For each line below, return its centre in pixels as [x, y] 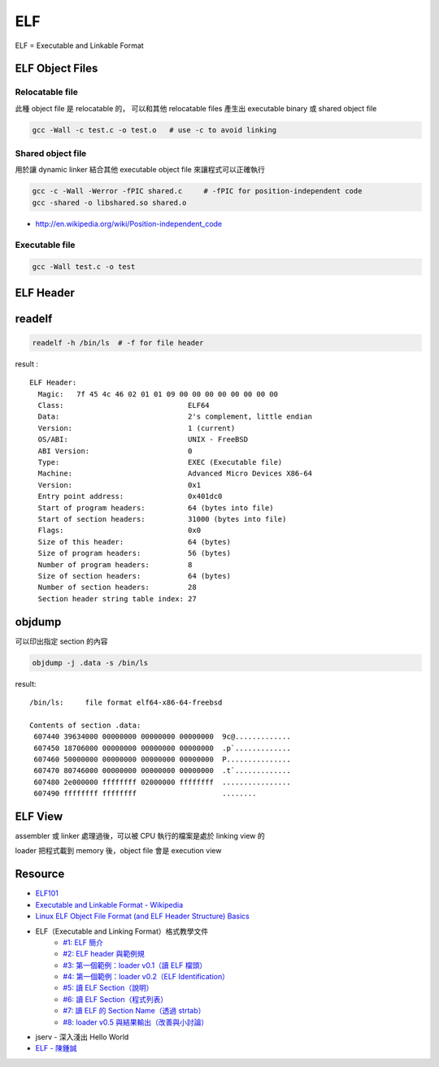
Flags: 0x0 [120, 531]
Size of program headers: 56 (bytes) [135, 553]
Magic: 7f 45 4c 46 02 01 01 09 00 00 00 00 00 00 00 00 [158, 394]
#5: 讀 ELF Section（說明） [108, 988]
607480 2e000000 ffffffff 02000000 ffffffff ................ [163, 782]
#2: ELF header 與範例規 [104, 954]
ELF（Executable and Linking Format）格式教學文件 [122, 931]
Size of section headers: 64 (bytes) [135, 576]
